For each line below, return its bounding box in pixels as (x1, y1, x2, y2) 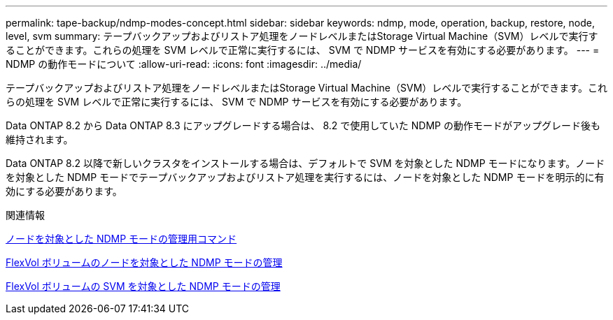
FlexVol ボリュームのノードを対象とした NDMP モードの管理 (6, 256, 283, 268)
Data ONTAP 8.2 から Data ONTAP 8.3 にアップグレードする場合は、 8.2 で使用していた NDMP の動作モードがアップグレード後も (6, 119, 600, 131)
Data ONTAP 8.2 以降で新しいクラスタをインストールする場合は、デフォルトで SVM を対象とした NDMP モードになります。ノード (6, 157, 605, 169)
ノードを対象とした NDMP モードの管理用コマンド (6, 233, 237, 245)
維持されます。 (6, 133, 73, 145)
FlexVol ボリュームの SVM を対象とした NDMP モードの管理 (6, 280, 281, 292)
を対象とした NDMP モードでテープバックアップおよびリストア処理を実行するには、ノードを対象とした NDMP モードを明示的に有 (6, 171, 605, 183)
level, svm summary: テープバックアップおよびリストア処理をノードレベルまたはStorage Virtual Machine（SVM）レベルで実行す (6, 30, 598, 42)
